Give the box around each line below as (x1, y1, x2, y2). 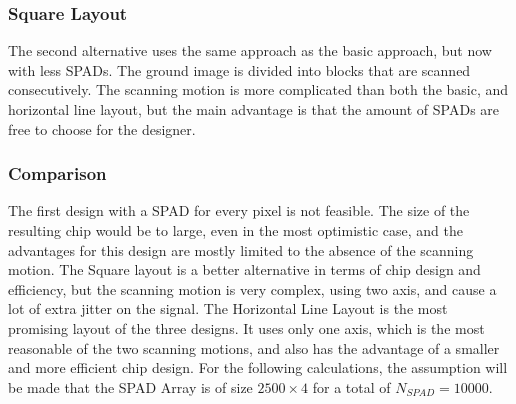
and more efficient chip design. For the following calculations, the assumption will (8, 357, 508, 378)
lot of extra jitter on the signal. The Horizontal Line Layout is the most (8, 298, 448, 319)
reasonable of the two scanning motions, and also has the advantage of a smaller (8, 337, 500, 358)
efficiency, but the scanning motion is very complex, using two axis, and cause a (8, 278, 497, 299)
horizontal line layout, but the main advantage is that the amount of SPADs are (8, 99, 500, 119)
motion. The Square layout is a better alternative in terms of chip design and (8, 259, 481, 280)
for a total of (312, 376, 391, 397)
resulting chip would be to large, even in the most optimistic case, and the (8, 220, 463, 240)
